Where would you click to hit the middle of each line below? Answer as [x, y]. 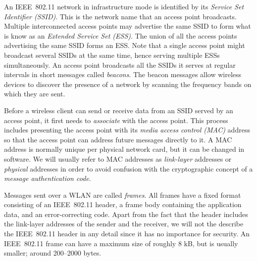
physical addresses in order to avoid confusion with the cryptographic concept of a [128, 168]
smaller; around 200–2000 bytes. [53, 253]
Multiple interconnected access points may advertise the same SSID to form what [128, 26]
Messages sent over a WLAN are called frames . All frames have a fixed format [123, 195]
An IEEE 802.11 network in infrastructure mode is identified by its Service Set [124, 6]
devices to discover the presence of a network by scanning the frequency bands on [128, 84]
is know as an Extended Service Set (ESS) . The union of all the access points [121, 35]
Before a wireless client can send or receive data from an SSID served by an [119, 110]
